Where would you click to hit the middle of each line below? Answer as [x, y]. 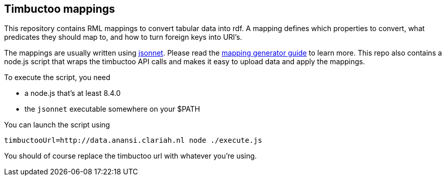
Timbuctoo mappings [60, 9]
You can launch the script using [57, 125]
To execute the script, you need [57, 78]
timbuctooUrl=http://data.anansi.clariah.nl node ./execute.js [133, 140]
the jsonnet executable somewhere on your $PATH [112, 109]
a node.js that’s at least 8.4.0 [73, 93]
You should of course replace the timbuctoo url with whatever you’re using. [131, 156]
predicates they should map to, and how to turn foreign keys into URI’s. [123, 37]
